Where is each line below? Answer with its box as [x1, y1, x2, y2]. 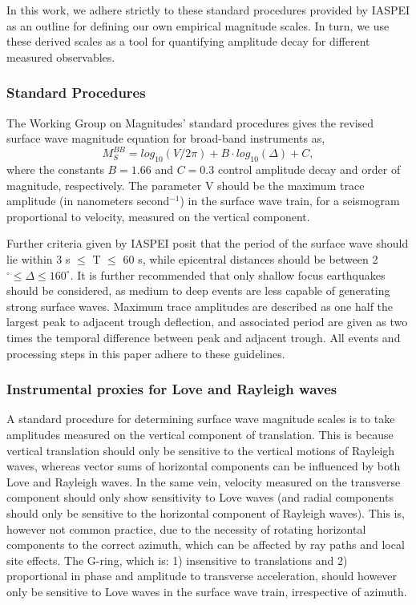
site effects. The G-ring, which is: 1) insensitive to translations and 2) [6, 551, 348, 568]
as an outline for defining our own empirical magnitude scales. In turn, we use [6, 17, 390, 34]
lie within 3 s [6, 251, 71, 268]
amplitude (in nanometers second [6, 192, 170, 209]
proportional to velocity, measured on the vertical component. [6, 208, 310, 224]
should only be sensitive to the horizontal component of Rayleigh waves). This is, [6, 504, 405, 521]
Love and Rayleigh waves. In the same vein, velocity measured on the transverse [6, 473, 401, 490]
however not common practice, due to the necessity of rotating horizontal [6, 520, 366, 537]
